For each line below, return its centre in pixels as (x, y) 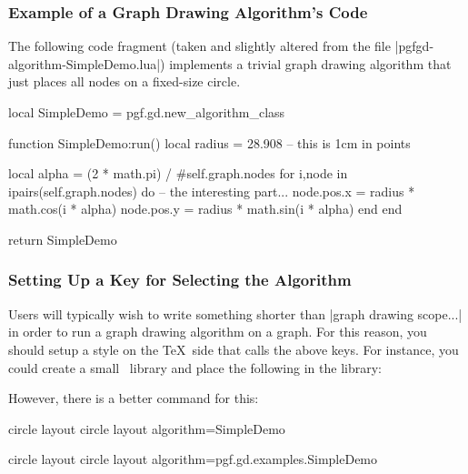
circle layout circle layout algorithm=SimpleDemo (147, 428)
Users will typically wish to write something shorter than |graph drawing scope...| (235, 313)
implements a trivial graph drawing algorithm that (310, 63)
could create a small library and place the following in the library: (195, 367)
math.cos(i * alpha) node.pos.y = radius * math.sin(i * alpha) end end (205, 209)
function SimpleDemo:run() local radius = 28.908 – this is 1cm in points (209, 142)
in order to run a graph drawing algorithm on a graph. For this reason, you (218, 332)
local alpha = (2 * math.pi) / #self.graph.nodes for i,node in (178, 173)
